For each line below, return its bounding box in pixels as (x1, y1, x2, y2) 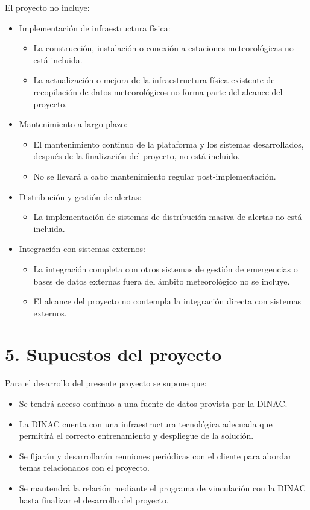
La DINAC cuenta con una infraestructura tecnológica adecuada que (19, 417, 273, 430)
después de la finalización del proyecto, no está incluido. (33, 150, 240, 162)
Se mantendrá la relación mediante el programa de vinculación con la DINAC (19, 481, 306, 494)
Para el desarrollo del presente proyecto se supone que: (5, 377, 207, 389)
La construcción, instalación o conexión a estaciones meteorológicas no (33, 42, 294, 54)
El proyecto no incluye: (5, 1, 90, 13)
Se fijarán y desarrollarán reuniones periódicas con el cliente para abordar (19, 449, 292, 462)
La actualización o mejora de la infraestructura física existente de (33, 74, 275, 86)
